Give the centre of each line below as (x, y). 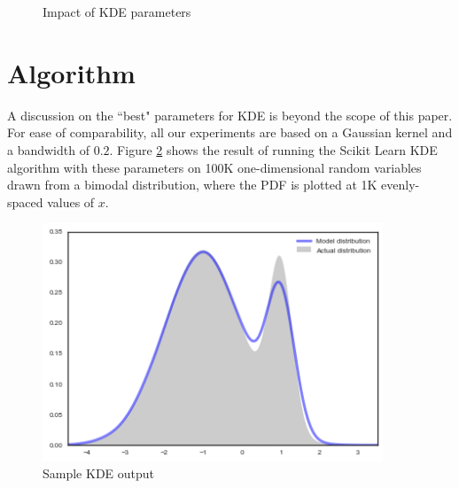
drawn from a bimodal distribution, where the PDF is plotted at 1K (192, 185)
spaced (25, 201)
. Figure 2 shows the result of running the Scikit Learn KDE (273, 149)
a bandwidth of (48, 149)
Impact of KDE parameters (117, 12)
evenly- (401, 185)
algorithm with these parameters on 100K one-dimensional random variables (214, 167)
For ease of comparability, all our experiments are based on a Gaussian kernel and (230, 132)
